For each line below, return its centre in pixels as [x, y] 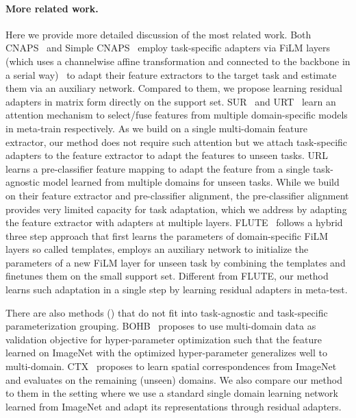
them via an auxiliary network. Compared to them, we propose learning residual [174, 88]
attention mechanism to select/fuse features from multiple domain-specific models [177, 115]
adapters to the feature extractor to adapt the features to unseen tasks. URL [167, 155]
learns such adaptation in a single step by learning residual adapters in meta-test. [177, 290]
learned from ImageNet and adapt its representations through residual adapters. [174, 406]
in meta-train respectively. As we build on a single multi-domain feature [156, 128]
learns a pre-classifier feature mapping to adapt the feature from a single [158, 168]
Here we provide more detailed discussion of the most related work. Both [158, 34]
